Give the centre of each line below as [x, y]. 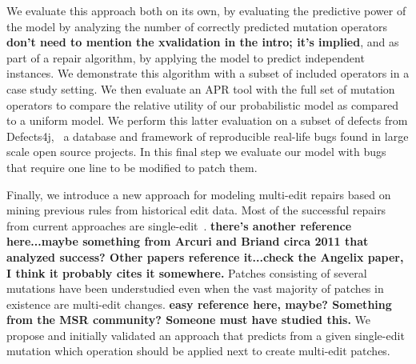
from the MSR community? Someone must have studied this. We [188, 320]
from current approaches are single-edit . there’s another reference [179, 225]
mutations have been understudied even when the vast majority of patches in [195, 288]
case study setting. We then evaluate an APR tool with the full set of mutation [201, 88]
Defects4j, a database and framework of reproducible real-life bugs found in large [208, 136]
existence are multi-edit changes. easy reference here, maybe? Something [199, 304]
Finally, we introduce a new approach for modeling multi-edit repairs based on [199, 194]
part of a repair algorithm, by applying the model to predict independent [186, 57]
